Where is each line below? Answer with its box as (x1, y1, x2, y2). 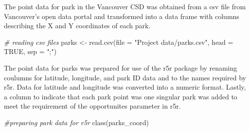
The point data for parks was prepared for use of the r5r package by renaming (4, 62, 237, 73)
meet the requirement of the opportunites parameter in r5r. (4, 101, 181, 111)
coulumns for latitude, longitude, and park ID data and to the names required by (4, 72, 246, 82)
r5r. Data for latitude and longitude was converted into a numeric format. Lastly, (4, 82, 246, 92)
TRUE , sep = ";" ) (4, 46, 57, 56)
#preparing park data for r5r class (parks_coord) (4, 117, 149, 127)
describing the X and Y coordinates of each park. (4, 20, 151, 31)
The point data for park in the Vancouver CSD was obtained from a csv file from (4, 1, 246, 11)
